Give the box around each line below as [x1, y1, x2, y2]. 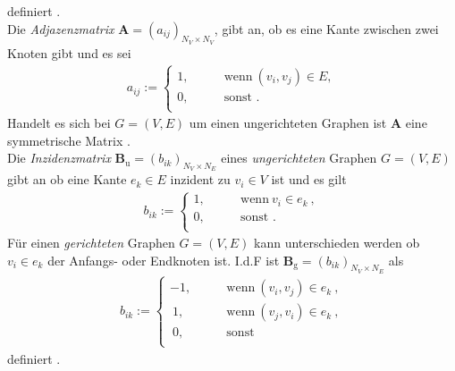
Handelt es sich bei [7, 114, 111, 132]
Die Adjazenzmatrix [7, 19, 114, 38]
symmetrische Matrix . [7, 131, 131, 149]
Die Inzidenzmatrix [7, 148, 111, 167]
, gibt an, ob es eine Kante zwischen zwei [214, 19, 439, 38]
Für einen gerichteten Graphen [7, 233, 175, 252]
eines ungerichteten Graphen [221, 148, 377, 167]
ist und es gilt [271, 170, 347, 189]
